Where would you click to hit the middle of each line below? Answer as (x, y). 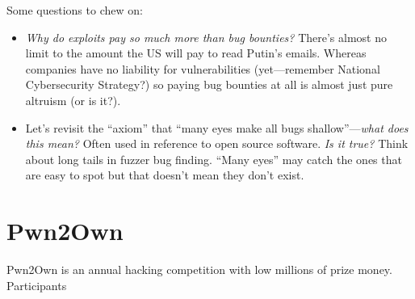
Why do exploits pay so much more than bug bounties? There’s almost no (206, 37)
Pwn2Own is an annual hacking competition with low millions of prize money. (199, 270)
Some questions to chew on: (75, 10)
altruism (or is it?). (73, 100)
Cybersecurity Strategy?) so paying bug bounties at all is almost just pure (209, 84)
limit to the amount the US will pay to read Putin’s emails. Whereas (196, 53)
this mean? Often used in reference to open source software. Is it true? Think (217, 143)
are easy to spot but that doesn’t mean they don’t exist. (165, 175)
